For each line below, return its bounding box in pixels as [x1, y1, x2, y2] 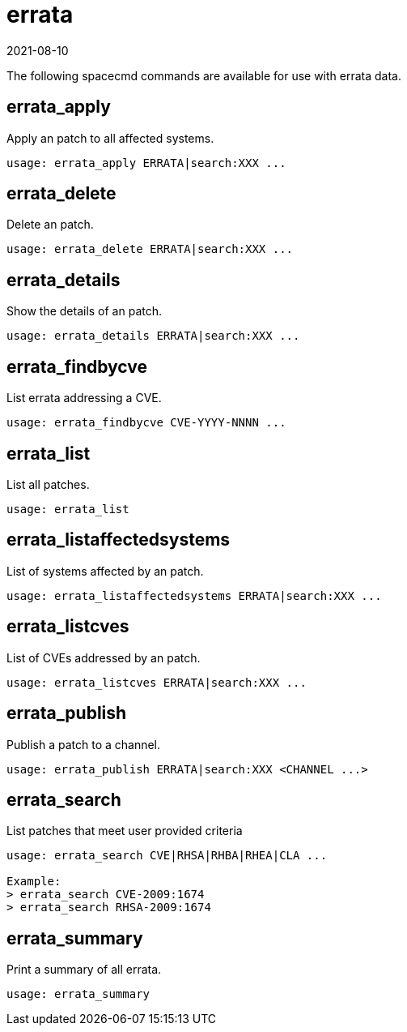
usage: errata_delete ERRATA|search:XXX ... [6, 242, 294, 256]
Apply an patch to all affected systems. [6, 131, 214, 145]
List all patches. [6, 477, 90, 491]
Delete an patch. [6, 217, 94, 232]
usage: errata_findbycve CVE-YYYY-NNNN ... [6, 416, 286, 430]
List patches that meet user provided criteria [6, 824, 243, 838]
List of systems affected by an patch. [6, 563, 204, 578]
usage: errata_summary [6, 987, 151, 1001]
